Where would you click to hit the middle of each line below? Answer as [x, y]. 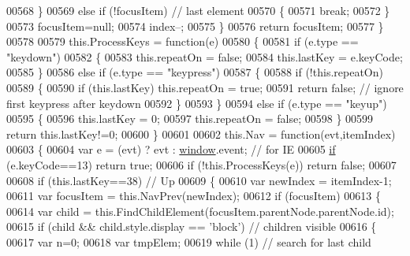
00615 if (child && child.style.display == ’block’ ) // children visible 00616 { [192, 226]
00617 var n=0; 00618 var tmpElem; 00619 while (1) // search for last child [189, 241]
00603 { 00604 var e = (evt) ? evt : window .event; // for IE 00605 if [171, 149]
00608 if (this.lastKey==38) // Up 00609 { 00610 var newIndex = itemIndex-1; [199, 180]
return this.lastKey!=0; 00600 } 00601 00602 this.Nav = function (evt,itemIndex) [201, 134]
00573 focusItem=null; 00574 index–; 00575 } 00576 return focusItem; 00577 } [195, 26]
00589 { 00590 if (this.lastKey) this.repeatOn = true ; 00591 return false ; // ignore [205, 87]
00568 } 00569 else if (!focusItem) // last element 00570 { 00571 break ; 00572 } [198, 10]
